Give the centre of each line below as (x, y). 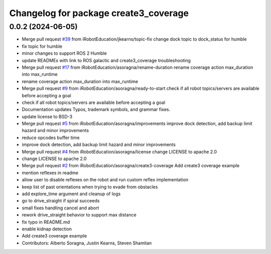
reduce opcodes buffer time (51, 138)
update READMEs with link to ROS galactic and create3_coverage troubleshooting (106, 60)
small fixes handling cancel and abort (60, 208)
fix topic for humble (42, 46)
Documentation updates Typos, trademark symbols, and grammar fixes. (96, 109)
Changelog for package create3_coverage (99, 13)
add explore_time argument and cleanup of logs (71, 194)
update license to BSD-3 (47, 116)
